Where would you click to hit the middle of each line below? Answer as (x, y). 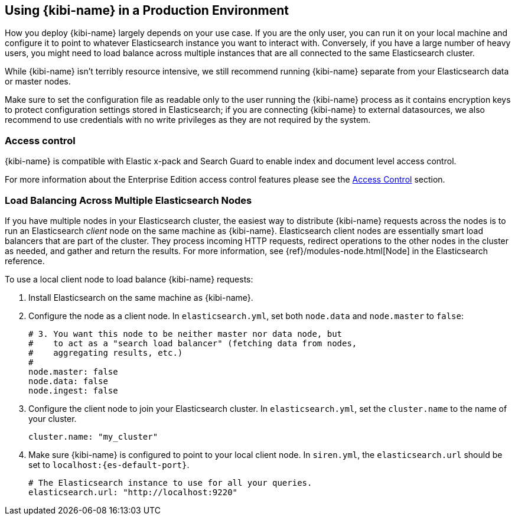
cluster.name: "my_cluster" (93, 436)
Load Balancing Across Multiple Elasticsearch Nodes (128, 200)
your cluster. (53, 418)
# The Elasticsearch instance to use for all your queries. (170, 482)
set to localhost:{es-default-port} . (109, 464)
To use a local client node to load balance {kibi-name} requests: (129, 279)
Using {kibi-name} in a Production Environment (147, 10)
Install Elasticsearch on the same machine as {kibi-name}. (141, 297)
